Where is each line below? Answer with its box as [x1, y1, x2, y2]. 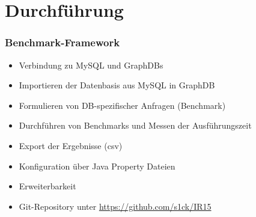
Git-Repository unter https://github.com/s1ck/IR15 [19, 200, 212, 212]
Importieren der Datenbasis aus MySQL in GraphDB [19, 79, 215, 91]
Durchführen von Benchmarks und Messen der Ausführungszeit [19, 119, 252, 132]
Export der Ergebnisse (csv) [19, 139, 123, 151]
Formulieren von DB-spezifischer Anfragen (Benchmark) [19, 99, 226, 111]
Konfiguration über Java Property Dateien [19, 159, 175, 172]
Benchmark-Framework [5, 35, 120, 50]
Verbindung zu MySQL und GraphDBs [19, 58, 163, 71]
